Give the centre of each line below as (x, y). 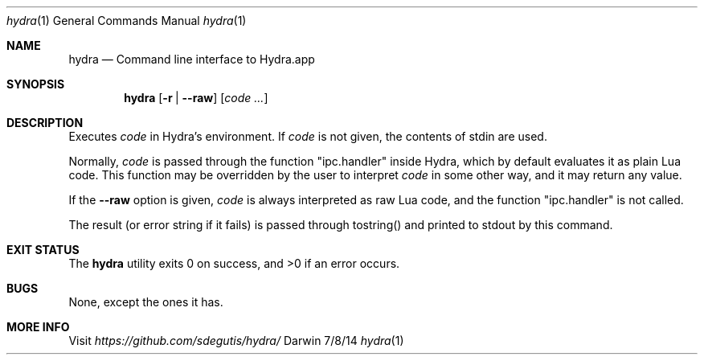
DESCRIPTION (45, 123)
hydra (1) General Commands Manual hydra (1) (127, 21)
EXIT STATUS (43, 250)
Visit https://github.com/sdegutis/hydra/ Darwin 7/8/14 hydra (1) (236, 340)
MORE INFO (38, 327)
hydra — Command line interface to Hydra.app (192, 59)
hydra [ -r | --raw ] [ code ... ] (196, 98)
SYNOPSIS (36, 84)
